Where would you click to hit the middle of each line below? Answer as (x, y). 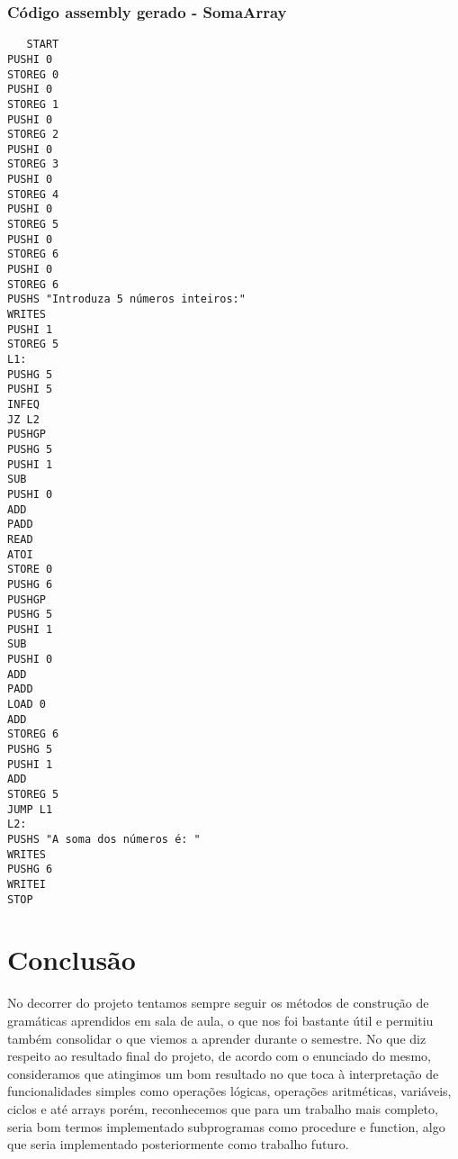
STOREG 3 (33, 164)
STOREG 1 (33, 104)
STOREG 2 (33, 135)
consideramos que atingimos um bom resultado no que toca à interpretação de (223, 1073)
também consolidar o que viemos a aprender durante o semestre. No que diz (217, 1038)
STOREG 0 (33, 74)
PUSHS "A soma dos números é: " (104, 839)
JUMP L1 (30, 809)
